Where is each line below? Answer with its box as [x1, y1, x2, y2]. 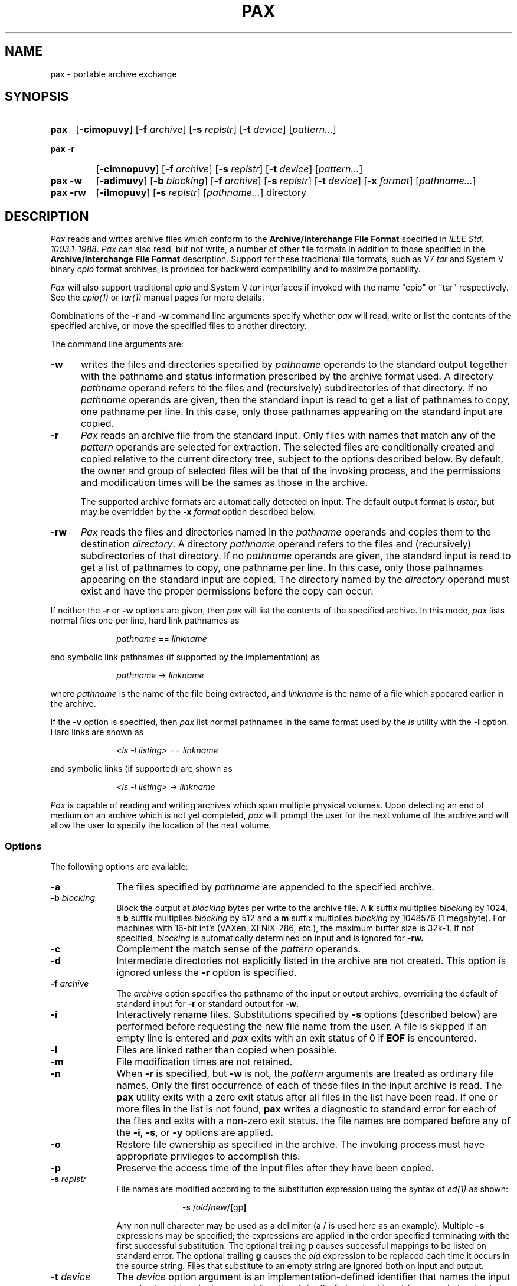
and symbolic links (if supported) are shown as [50, 763, 233, 774]
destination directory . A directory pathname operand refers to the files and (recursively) [80, 538, 472, 550]
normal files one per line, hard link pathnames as [50, 615, 240, 626]
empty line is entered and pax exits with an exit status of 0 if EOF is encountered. [116, 1032, 477, 1045]
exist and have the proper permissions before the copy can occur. [80, 585, 374, 598]
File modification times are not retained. [116, 1056, 293, 1068]
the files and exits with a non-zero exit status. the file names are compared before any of [116, 1115, 511, 1127]
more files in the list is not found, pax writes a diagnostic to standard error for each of [116, 1103, 497, 1115]
